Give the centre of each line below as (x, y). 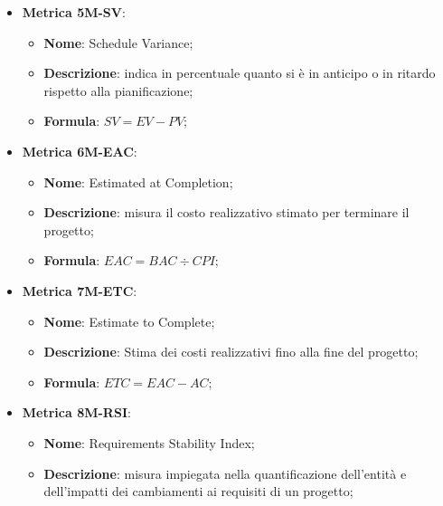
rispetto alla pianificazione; (118, 90)
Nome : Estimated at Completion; (138, 181)
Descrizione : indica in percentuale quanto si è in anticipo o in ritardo (240, 73)
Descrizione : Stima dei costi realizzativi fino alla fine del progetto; (231, 352)
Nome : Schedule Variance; (118, 42)
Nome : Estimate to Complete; (129, 321)
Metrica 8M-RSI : (76, 412)
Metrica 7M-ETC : (80, 290)
